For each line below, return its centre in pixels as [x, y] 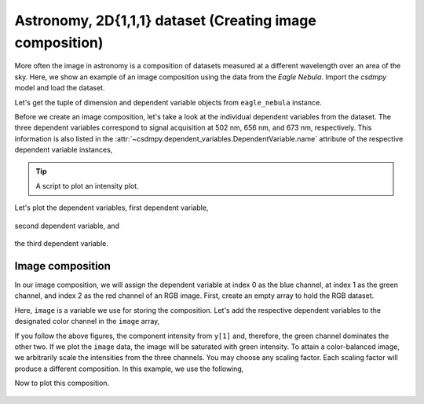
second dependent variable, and [67, 226]
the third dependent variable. [62, 244]
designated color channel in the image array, [87, 321]
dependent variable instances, [64, 150]
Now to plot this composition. [62, 383]
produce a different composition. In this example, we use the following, [129, 369]
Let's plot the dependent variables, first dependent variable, [111, 208]
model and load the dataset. [60, 88]
